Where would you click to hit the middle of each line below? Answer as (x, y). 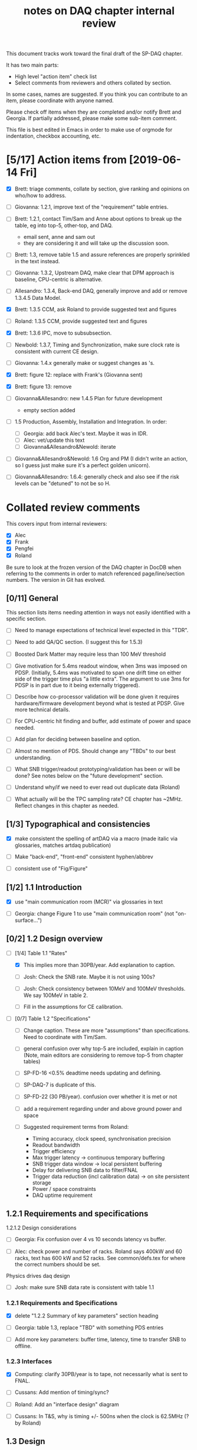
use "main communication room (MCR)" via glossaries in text (89, 902)
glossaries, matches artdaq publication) (63, 845)
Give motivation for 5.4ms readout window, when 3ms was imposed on (101, 666)
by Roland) (28, 1423)
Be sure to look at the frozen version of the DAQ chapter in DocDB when (94, 567)
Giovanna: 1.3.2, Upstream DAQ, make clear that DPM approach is (94, 273)
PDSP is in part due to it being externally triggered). (77, 685)
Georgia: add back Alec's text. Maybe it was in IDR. (86, 433)
